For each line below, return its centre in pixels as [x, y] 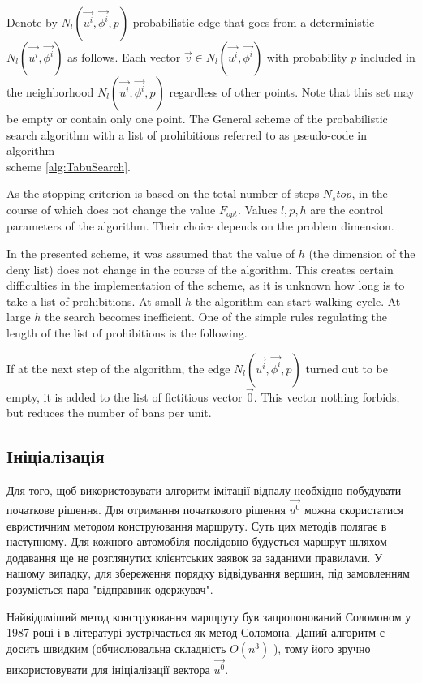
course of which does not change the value [111, 209]
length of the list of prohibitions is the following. [127, 332]
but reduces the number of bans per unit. [109, 412]
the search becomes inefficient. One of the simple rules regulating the [216, 317]
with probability [307, 57]
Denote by [32, 22]
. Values [257, 209]
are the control [347, 209]
